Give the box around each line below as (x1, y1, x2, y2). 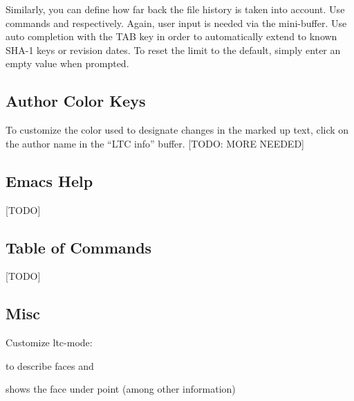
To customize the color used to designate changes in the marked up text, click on (6, 123, 349, 137)
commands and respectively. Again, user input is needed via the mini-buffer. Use (6, 15, 347, 30)
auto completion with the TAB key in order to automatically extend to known (6, 29, 337, 44)
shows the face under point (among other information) (6, 382, 236, 396)
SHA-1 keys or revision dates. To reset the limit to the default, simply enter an (6, 42, 341, 57)
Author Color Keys (6, 90, 146, 112)
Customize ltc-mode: (6, 335, 93, 350)
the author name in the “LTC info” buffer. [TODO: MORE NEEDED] (6, 136, 304, 150)
